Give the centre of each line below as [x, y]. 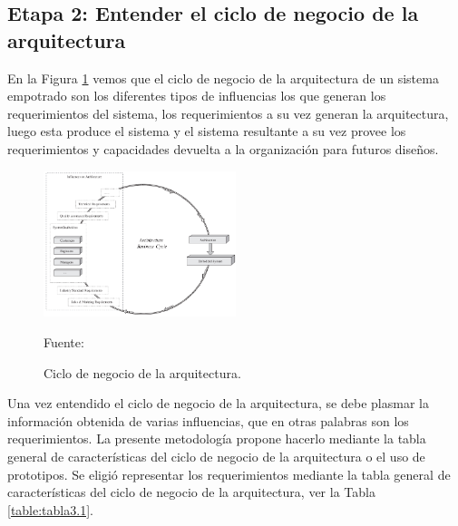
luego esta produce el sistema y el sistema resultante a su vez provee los [207, 131]
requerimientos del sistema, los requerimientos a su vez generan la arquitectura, [228, 113]
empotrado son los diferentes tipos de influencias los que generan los [197, 96]
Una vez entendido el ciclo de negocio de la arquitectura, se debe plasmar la [218, 403]
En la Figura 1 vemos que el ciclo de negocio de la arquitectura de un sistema [223, 78]
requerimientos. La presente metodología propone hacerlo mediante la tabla [217, 438]
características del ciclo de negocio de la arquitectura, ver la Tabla [191, 492]
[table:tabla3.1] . [50, 509]
